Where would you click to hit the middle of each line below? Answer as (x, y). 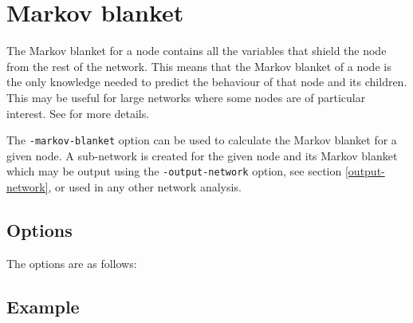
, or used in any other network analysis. (145, 187)
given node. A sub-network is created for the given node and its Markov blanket (202, 155)
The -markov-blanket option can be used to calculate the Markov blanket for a (202, 140)
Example (43, 306)
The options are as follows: (72, 263)
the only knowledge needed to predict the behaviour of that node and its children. (207, 82)
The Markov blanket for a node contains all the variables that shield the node (197, 51)
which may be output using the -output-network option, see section (174, 171)
